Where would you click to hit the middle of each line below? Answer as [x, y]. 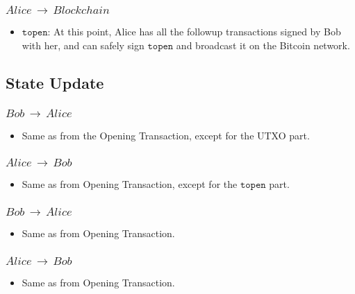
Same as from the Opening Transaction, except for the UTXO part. [166, 135]
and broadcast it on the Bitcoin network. [263, 45]
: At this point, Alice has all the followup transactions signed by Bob [194, 32]
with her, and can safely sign [83, 45]
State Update [55, 82]
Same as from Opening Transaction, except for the [130, 184]
